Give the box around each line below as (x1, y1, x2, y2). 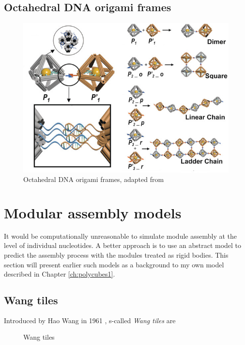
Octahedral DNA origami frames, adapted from (23, 174, 164, 184)
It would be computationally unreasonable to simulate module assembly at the (4, 230, 237, 241)
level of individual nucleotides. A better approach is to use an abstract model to (4, 240, 242, 250)
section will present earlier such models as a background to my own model (4, 259, 224, 269)
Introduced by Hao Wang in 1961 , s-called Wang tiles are (4, 315, 176, 326)
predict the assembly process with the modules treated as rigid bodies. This (4, 250, 229, 260)
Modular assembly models (4, 202, 182, 222)
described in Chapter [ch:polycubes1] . (4, 269, 115, 279)
